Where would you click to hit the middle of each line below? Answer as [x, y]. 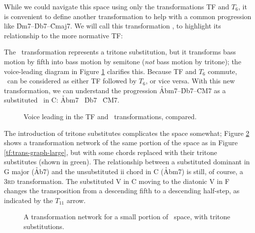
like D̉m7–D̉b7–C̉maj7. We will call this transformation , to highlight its [113, 26]
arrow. [76, 200]
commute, [222, 71]
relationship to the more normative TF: [63, 35]
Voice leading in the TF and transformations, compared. [110, 116]
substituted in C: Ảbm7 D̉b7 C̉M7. [62, 100]
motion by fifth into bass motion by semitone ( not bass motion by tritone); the [123, 61]
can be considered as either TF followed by [72, 81]
